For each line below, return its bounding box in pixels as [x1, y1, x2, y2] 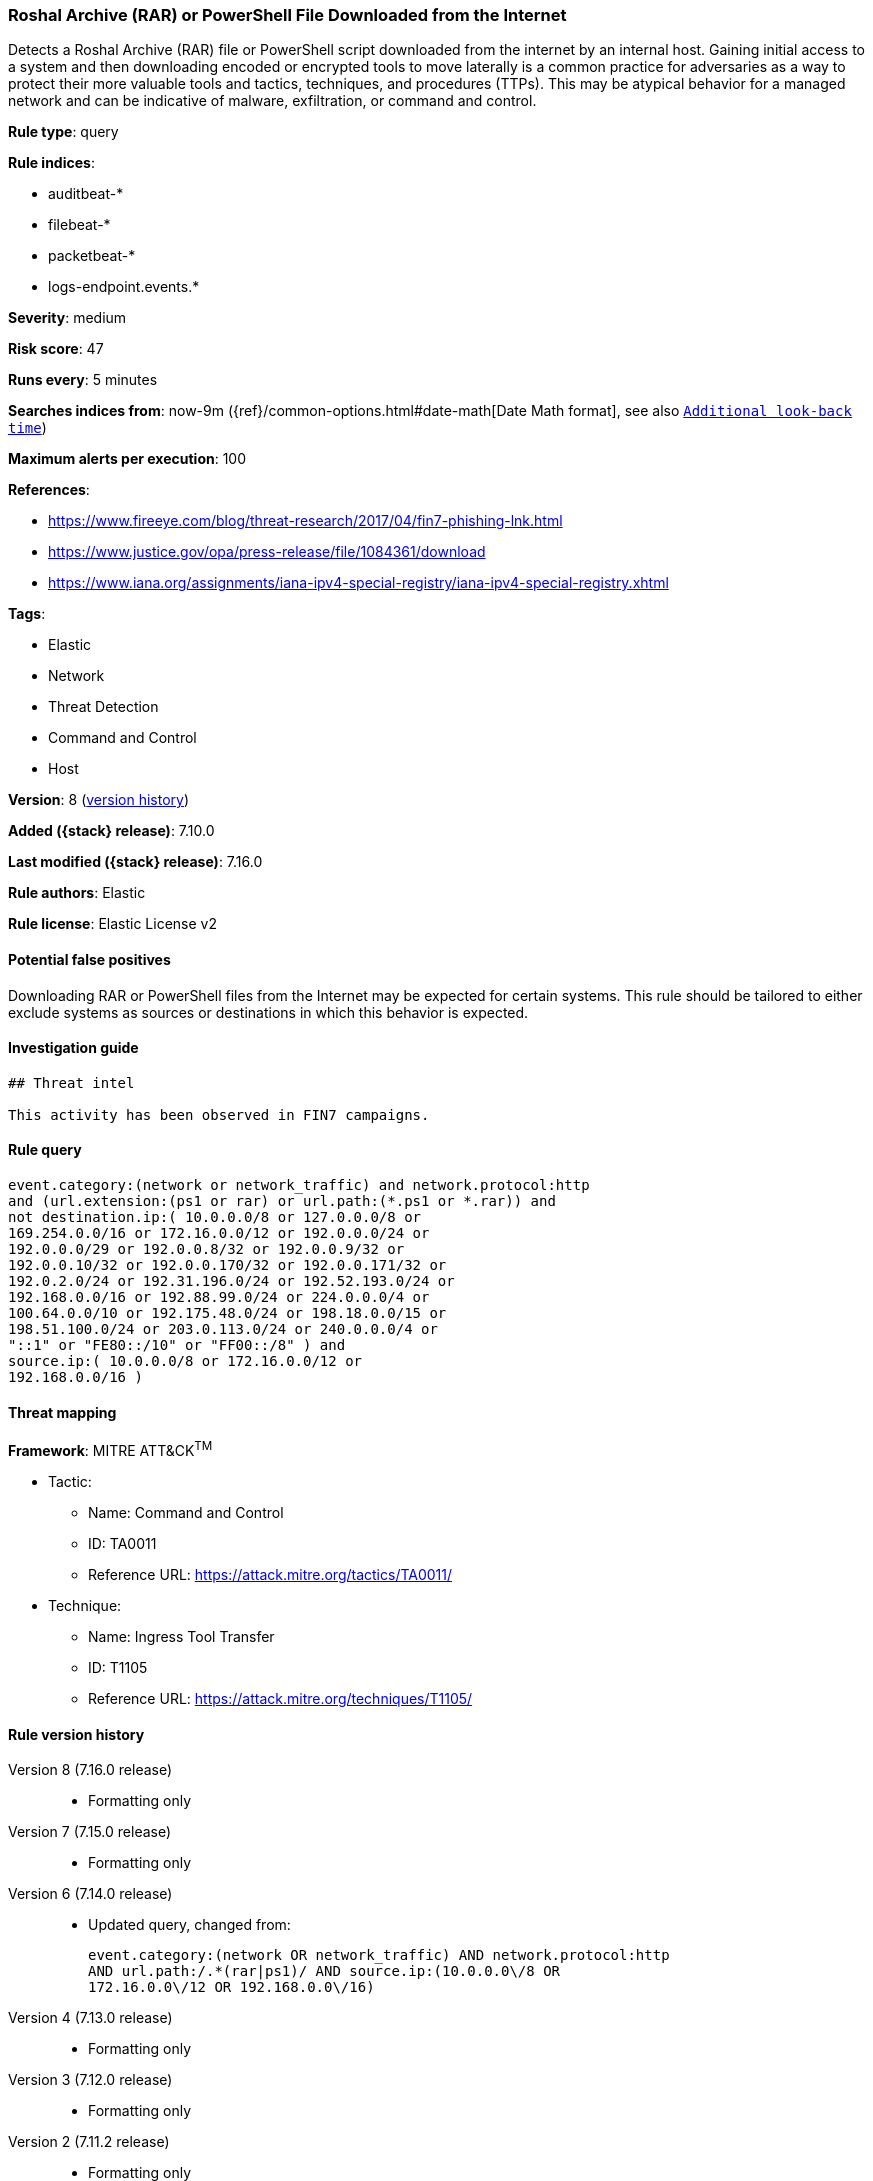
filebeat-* [48, 216, 111, 234]
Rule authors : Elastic [8, 884, 146, 902]
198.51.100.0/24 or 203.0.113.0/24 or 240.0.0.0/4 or [8, 1321, 438, 1338]
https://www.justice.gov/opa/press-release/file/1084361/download [48, 543, 486, 561]
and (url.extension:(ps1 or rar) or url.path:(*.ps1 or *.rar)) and [8, 1193, 556, 1210]
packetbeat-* [48, 247, 136, 265]
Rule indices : [8, 154, 95, 172]
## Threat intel [8, 1074, 135, 1091]
